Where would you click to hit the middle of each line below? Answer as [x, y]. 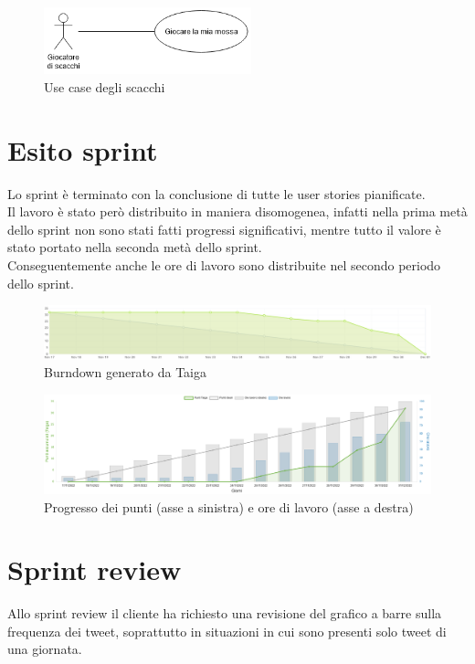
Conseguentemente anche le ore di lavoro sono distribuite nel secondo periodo [224, 265]
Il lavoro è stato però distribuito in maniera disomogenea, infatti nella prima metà [237, 211]
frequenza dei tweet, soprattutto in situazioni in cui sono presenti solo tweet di [227, 631]
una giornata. [45, 649]
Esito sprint [83, 149]
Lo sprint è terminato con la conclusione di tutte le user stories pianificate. [216, 193]
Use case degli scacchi [105, 86]
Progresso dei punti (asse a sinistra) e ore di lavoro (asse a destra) [229, 506]
